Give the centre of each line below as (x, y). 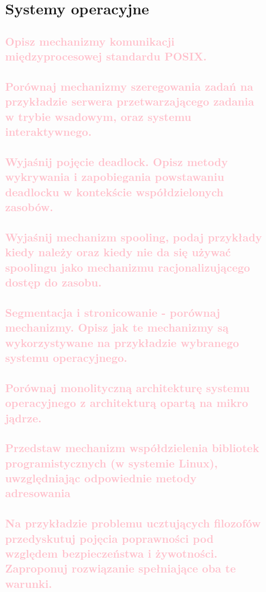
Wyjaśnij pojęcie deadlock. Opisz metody (117, 161)
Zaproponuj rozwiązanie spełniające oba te (121, 568)
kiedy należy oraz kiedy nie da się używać (118, 252)
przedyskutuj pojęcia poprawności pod (109, 538)
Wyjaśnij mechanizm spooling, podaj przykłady (134, 237)
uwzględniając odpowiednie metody (101, 478)
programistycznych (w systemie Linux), (111, 463)
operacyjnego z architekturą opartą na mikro (127, 403)
